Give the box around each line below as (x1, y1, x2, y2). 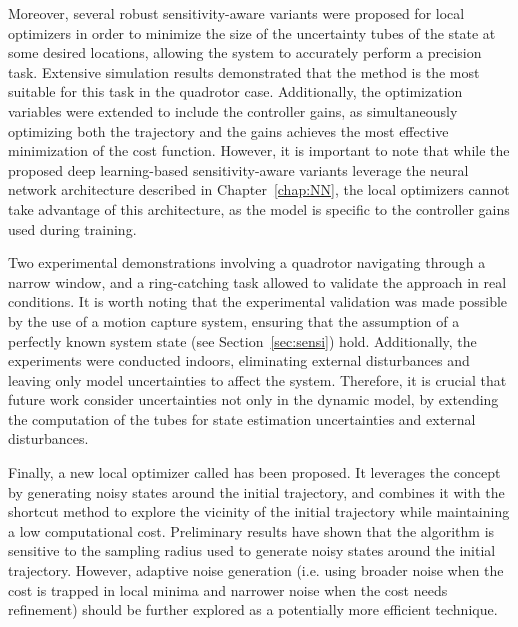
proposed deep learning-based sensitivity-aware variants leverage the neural (8, 159, 469, 180)
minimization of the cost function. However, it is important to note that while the (8, 140, 510, 161)
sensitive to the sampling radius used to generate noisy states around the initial (8, 540, 496, 561)
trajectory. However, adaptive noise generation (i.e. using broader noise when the (8, 560, 504, 581)
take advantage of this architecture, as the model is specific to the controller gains (8, 198, 510, 219)
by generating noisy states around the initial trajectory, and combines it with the (8, 481, 505, 502)
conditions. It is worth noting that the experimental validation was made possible (8, 291, 508, 312)
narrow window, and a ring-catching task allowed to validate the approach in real (8, 271, 507, 292)
